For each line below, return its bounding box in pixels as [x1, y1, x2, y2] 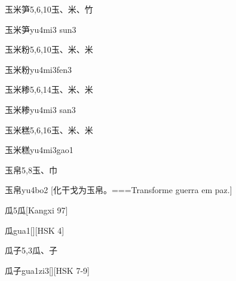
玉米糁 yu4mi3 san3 [5, 103, 76, 115]
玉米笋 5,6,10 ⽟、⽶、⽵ [5, 3, 93, 15]
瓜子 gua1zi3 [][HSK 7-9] [5, 264, 90, 276]
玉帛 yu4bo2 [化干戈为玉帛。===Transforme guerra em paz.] [5, 184, 232, 196]
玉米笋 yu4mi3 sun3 [5, 23, 76, 35]
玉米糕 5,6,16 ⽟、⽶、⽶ [5, 123, 93, 136]
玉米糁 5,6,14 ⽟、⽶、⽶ [5, 83, 93, 96]
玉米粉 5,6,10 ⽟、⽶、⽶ [5, 43, 93, 56]
